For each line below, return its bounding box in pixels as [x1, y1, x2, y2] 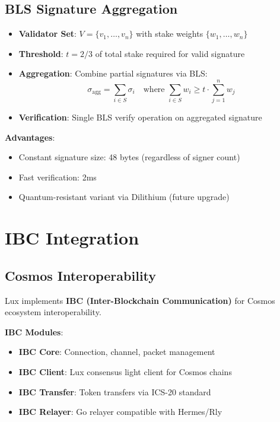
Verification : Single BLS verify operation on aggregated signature [18, 111, 262, 123]
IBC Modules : [5, 325, 63, 338]
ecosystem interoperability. [5, 306, 101, 318]
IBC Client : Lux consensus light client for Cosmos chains [18, 366, 232, 378]
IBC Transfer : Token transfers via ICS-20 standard [18, 385, 211, 398]
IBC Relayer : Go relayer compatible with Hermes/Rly [18, 405, 222, 418]
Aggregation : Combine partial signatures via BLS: [18, 67, 208, 80]
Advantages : [5, 131, 55, 143]
